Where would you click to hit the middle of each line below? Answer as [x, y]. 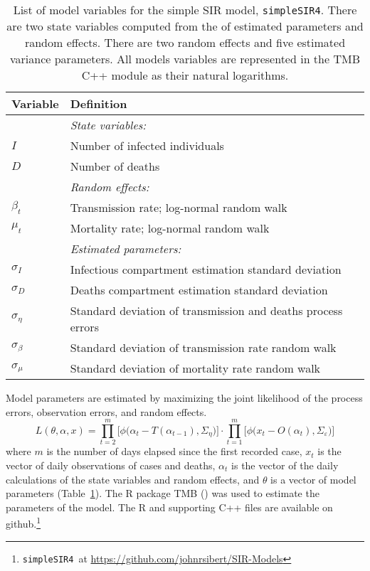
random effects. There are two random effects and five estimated [185, 42]
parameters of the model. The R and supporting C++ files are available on [169, 507]
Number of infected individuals [147, 145]
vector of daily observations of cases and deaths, [111, 465]
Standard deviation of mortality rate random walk [195, 368]
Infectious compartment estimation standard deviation [206, 269]
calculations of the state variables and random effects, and [133, 479]
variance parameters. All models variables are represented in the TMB [185, 59]
